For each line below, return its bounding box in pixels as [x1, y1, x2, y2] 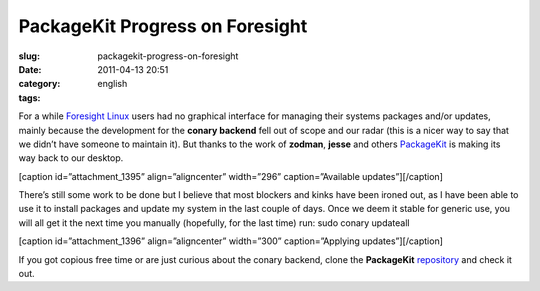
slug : [18, 50, 40, 62]
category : [18, 78, 61, 90]
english [97, 78, 128, 90]
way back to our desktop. [18, 152, 124, 164]
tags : [18, 91, 41, 104]
